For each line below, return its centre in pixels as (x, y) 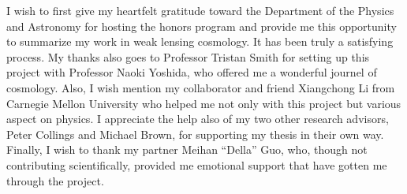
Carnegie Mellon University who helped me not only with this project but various (204, 103)
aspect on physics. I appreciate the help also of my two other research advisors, (198, 119)
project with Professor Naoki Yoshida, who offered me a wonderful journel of (192, 72)
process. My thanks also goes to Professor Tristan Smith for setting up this (188, 56)
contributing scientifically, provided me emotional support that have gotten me (197, 164)
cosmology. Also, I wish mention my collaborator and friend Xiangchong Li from (201, 87)
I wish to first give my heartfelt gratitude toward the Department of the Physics (200, 10)
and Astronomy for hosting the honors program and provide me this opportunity (202, 26)
